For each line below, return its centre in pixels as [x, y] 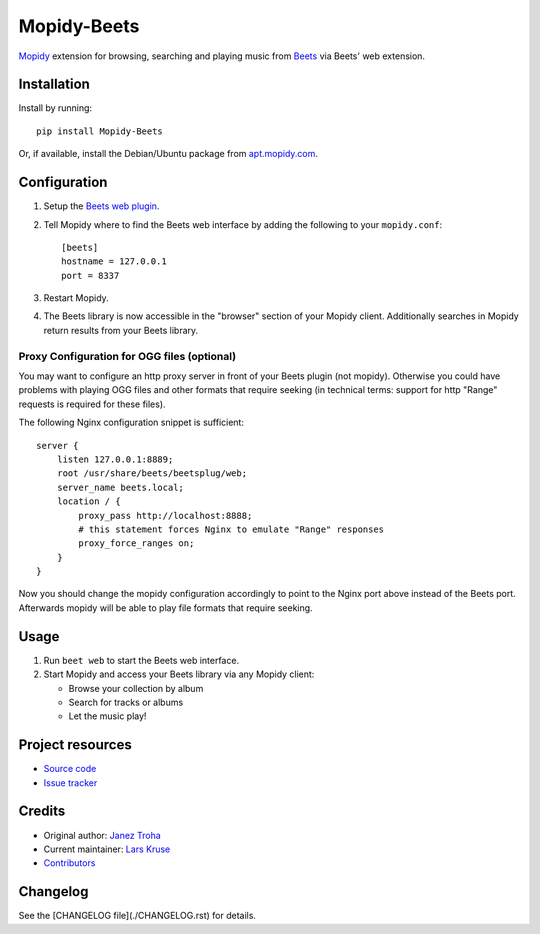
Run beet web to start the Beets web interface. [141, 660]
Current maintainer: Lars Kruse [107, 849]
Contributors [69, 863]
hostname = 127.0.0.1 [114, 261]
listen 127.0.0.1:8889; [115, 459]
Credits [42, 811]
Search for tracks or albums [126, 702]
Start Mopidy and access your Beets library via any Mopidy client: [179, 674]
